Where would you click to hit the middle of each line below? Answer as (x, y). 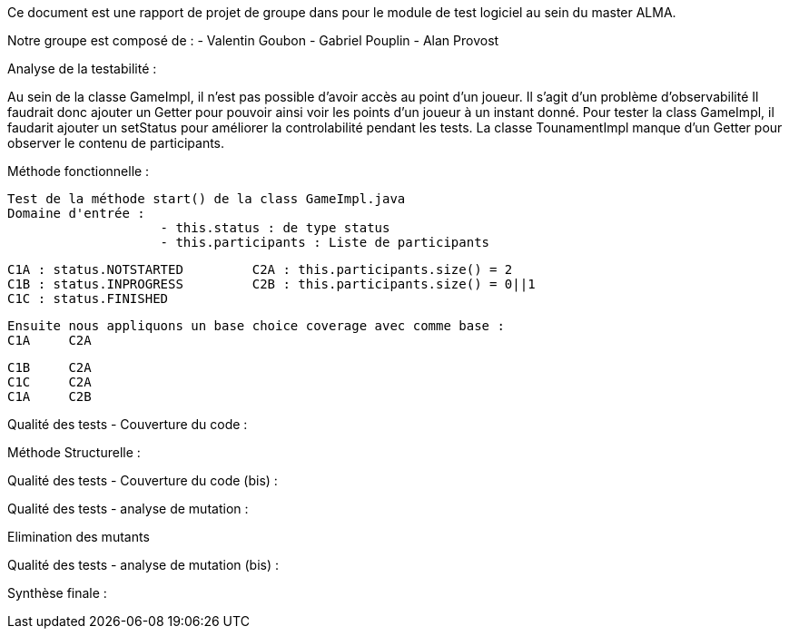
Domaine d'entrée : (76, 213)
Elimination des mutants (79, 537)
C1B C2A (49, 367)
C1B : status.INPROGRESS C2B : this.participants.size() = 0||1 (271, 284)
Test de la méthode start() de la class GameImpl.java (207, 199)
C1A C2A (49, 340)
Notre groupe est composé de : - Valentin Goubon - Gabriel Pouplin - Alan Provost (253, 40)
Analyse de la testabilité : (82, 68)
